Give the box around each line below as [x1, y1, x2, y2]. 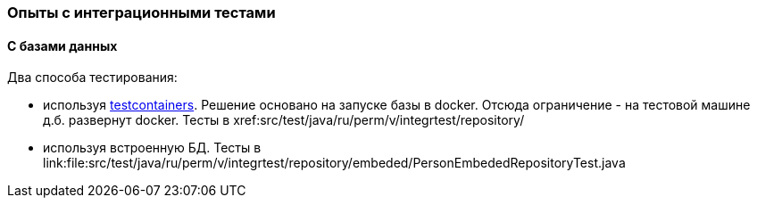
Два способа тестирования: [7, 70, 178, 86]
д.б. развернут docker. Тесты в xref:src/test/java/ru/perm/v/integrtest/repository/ [43, 112, 525, 128]
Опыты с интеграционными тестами [7, 4, 276, 21]
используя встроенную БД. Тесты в [43, 140, 262, 156]
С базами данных [7, 37, 118, 53]
